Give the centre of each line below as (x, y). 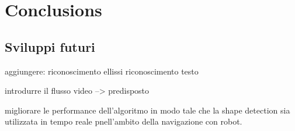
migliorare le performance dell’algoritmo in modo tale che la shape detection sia (147, 110)
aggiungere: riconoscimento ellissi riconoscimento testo (102, 71)
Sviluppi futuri (50, 46)
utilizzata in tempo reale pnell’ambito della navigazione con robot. (124, 121)
